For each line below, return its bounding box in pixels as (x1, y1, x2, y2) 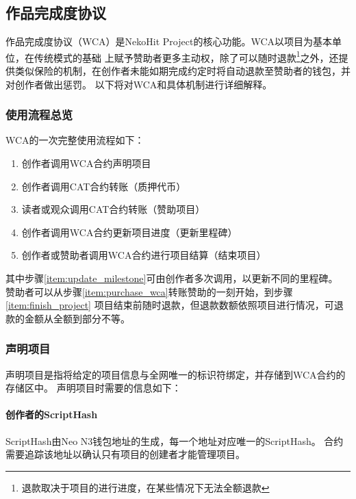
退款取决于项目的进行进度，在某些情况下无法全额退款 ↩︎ (21, 480, 270, 494)
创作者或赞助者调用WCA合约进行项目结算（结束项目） (21, 248, 266, 262)
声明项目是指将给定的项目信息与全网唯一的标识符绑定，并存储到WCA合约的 (5, 367, 346, 381)
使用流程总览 (5, 106, 73, 123)
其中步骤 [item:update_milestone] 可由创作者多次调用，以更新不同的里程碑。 (5, 271, 338, 285)
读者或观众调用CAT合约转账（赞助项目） (21, 202, 205, 216)
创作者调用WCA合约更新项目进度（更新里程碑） (21, 225, 238, 239)
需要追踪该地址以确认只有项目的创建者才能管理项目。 (5, 447, 245, 461)
